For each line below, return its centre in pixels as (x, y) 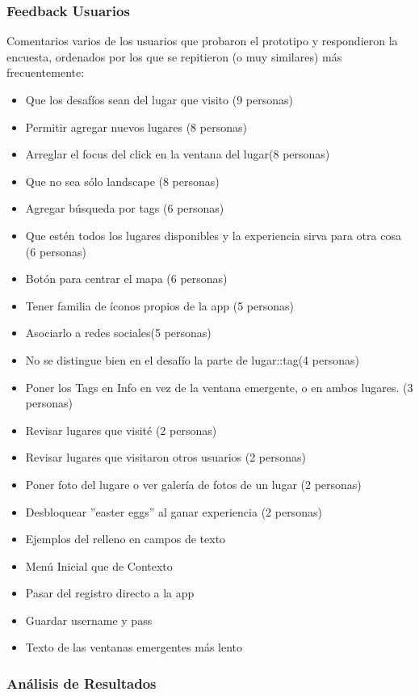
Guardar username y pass (89, 620)
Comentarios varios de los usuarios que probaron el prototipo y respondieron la (202, 41)
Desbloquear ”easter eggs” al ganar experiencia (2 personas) (174, 511)
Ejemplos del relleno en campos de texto (126, 539)
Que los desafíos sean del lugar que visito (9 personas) (159, 99)
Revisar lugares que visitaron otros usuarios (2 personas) (166, 457)
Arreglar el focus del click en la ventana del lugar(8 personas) (178, 154)
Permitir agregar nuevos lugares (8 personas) (136, 127)
